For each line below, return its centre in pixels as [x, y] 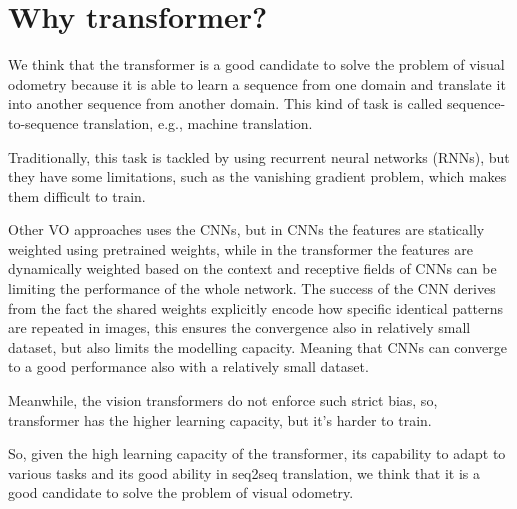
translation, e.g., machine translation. [198, 122]
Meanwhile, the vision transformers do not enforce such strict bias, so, [223, 400]
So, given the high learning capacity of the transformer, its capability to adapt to [257, 453]
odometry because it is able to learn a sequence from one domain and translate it [257, 83]
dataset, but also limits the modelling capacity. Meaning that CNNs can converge [257, 346]
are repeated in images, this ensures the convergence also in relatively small [239, 327]
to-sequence [43, 122]
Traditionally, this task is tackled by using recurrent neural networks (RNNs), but [259, 156]
